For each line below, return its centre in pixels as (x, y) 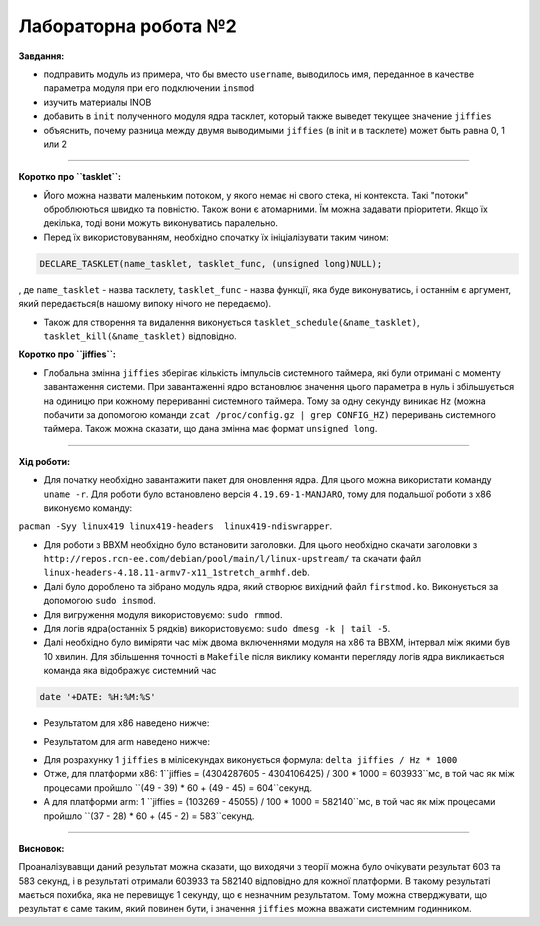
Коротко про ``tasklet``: (70, 177)
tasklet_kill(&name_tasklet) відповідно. (140, 336)
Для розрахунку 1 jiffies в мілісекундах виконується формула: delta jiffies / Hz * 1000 (250, 759)
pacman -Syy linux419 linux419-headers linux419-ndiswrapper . (175, 526)
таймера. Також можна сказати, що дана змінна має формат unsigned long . (210, 429)
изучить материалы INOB (97, 102)
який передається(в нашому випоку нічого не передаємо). (145, 304)
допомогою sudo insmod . (100, 601)
